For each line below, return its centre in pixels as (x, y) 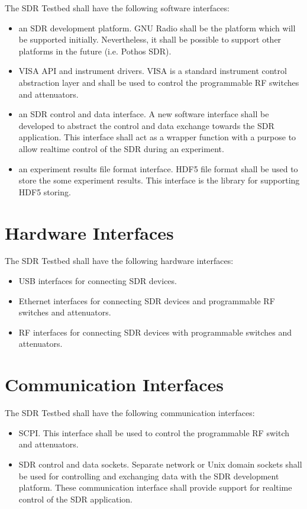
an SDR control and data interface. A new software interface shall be (144, 114)
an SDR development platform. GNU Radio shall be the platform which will (157, 28)
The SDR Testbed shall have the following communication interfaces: (130, 413)
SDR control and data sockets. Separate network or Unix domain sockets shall (160, 464)
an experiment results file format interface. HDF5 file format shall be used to (158, 168)
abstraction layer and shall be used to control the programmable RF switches (159, 82)
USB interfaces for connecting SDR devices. (98, 281)
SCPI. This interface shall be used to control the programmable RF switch (154, 432)
